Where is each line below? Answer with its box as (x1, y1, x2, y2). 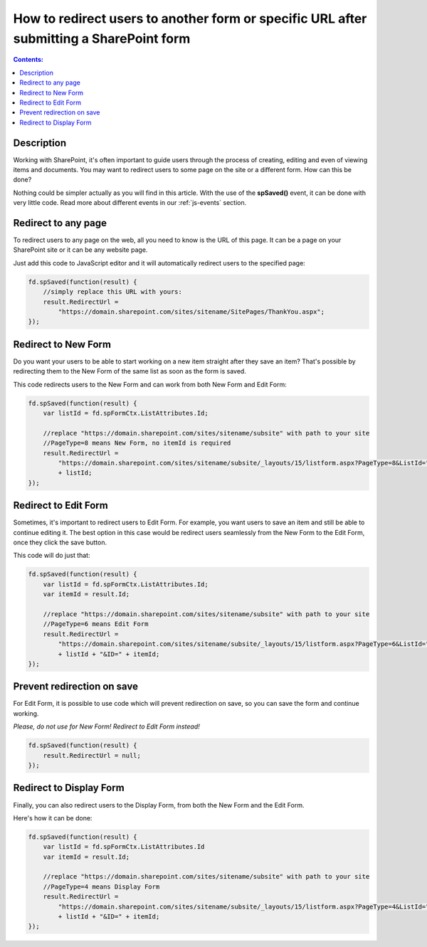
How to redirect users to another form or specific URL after (13, 11, 367, 26)
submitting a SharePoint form (13, 31, 191, 46)
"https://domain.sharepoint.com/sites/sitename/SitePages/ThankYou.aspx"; (58, 308, 325, 316)
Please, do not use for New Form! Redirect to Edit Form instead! (13, 722, 200, 731)
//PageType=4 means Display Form (43, 882, 160, 891)
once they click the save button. (13, 538, 107, 547)
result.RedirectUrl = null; (43, 751, 142, 759)
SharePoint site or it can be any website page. (13, 245, 148, 254)
